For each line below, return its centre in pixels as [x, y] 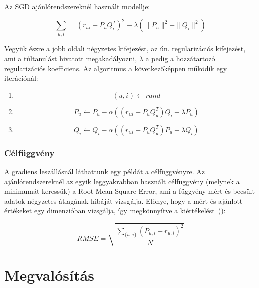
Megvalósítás [49, 275]
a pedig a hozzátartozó [180, 58]
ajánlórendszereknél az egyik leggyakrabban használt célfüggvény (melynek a [122, 181]
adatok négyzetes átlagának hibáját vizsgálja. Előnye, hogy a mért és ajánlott [123, 201]
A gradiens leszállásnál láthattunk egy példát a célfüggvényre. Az [105, 172]
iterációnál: [21, 78]
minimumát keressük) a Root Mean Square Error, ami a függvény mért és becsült [129, 191]
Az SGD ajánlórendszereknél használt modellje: [77, 6]
